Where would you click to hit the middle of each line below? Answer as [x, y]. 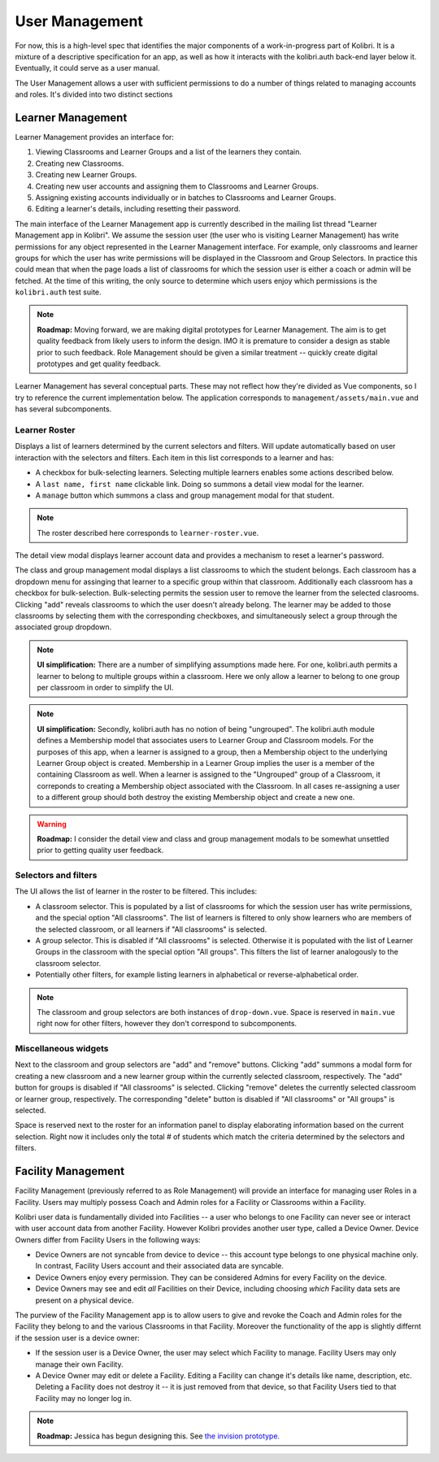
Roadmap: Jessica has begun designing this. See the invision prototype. [159, 1436]
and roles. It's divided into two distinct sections [94, 94]
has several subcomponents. [63, 409]
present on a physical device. [85, 1300]
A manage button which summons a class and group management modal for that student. [185, 495]
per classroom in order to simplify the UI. [105, 687]
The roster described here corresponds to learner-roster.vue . [148, 533]
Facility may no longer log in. [83, 1398]
